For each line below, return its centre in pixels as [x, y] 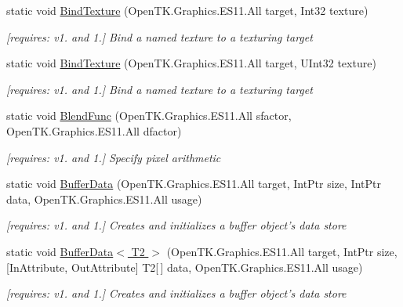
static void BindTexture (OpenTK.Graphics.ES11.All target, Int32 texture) [187, 10]
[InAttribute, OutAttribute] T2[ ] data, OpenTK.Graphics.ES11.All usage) [185, 267]
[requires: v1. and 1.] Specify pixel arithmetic [114, 157]
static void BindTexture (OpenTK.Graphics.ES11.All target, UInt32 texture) [191, 63]
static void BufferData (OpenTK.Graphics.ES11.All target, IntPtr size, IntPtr [194, 184]
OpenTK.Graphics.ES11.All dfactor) [94, 130]
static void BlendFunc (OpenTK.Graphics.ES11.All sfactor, [149, 116]
